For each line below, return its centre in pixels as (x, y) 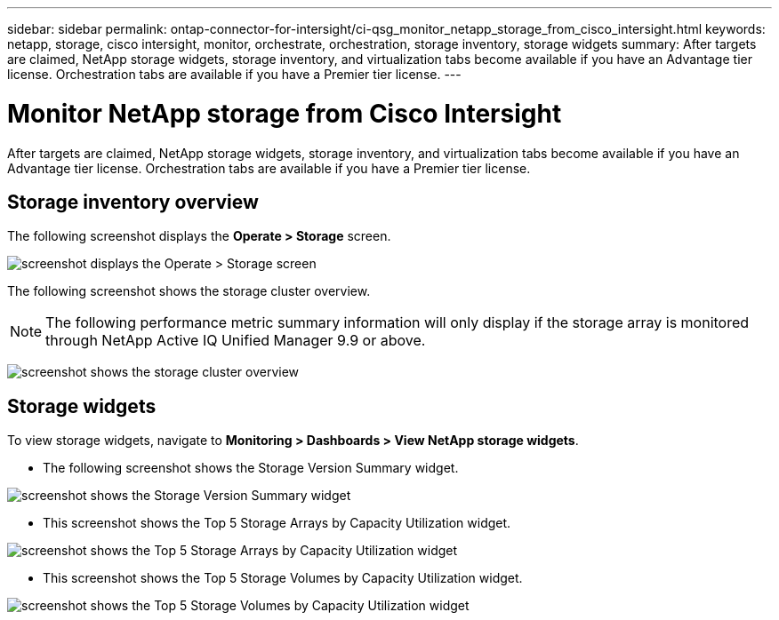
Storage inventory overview (133, 202)
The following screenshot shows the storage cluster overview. (189, 291)
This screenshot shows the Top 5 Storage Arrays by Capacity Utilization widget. (277, 523)
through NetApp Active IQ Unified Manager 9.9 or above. (236, 341)
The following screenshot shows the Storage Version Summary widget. (251, 468)
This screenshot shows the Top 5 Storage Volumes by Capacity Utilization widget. (283, 578)
